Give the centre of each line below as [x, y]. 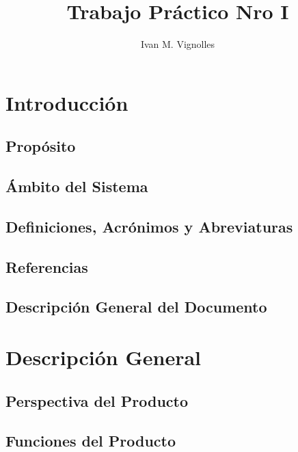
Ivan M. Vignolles [178, 44]
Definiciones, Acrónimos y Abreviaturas [149, 226]
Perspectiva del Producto [97, 400]
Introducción [67, 102]
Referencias [47, 266]
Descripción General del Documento [136, 307]
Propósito [41, 146]
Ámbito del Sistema [77, 186]
